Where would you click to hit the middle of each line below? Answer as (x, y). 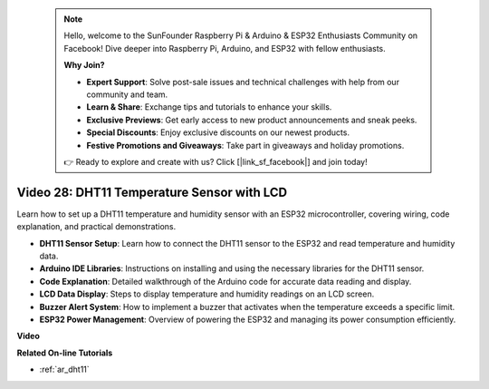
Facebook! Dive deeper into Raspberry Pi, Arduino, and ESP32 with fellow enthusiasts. (225, 48)
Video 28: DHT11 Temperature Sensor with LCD (152, 192)
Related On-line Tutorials (65, 353)
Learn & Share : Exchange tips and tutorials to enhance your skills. (209, 107)
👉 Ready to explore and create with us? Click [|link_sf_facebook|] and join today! (216, 161)
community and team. (127, 94)
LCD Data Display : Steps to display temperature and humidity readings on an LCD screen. (207, 294)
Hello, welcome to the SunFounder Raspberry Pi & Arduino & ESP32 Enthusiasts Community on (241, 35)
